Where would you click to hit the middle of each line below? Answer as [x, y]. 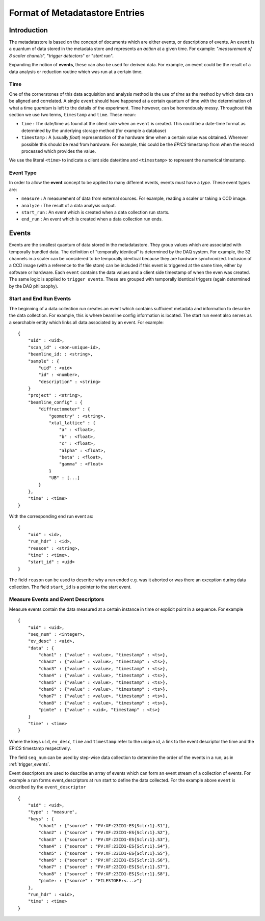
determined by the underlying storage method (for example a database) [94, 131]
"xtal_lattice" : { [72, 423]
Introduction [28, 30]
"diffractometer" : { [65, 409]
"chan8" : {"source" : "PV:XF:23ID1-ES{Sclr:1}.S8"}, [105, 874]
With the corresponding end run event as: [51, 516]
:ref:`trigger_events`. [30, 764]
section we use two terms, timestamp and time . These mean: [73, 114]
